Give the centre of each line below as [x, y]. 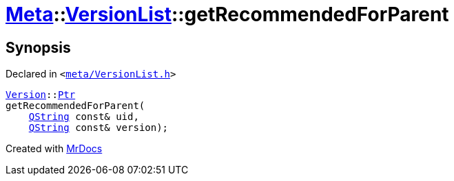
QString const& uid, [84, 117]
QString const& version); [99, 128]
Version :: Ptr [41, 95]
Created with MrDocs [54, 149]
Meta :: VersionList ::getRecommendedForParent [227, 14]
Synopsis [38, 47]
